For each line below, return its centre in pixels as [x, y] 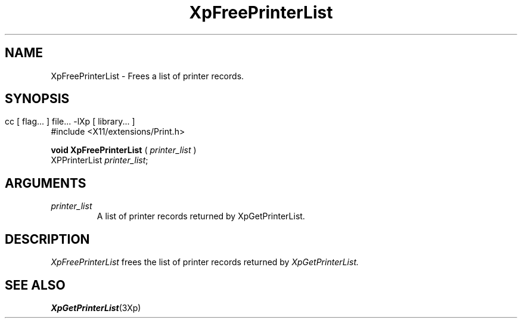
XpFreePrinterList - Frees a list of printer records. [147, 76]
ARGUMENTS [46, 183]
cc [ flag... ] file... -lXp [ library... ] [70, 122]
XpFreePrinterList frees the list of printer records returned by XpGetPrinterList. [205, 262]
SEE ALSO [35, 285]
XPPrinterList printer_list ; [100, 160]
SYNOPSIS [37, 99]
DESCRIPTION [47, 239]
